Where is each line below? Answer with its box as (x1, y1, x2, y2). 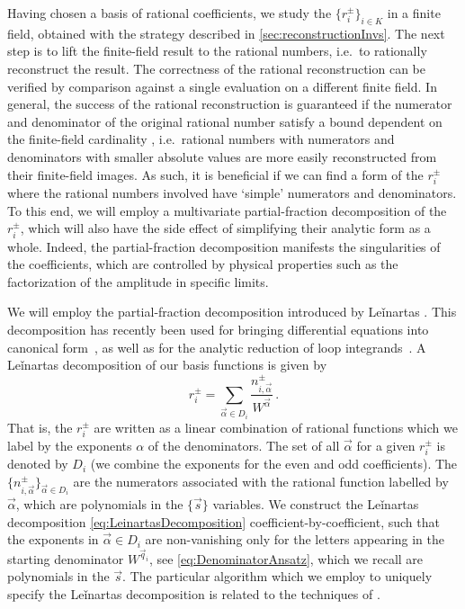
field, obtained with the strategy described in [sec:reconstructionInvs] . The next (7, 23, 445, 42)
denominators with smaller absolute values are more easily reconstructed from (7, 147, 437, 166)
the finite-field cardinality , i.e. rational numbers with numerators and (7, 130, 395, 148)
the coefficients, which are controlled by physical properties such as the (7, 255, 398, 273)
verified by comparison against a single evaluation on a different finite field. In (7, 76, 437, 95)
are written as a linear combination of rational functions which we (94, 417, 458, 436)
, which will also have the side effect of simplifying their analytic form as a (20, 219, 431, 237)
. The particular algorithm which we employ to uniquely (122, 567, 433, 586)
